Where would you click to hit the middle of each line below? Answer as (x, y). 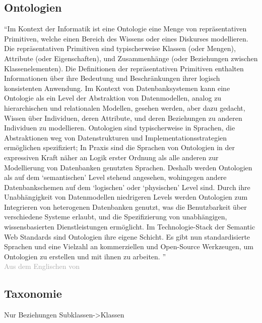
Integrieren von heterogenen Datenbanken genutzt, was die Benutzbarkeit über (125, 206)
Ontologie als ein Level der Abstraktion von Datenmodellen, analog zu (113, 98)
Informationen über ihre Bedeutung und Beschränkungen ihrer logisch (112, 78)
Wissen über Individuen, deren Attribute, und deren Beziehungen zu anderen (123, 118)
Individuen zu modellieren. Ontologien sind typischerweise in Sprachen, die (120, 128)
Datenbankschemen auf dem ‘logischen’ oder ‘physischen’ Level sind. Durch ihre (127, 187)
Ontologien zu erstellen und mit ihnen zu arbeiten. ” (85, 256)
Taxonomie (33, 293)
